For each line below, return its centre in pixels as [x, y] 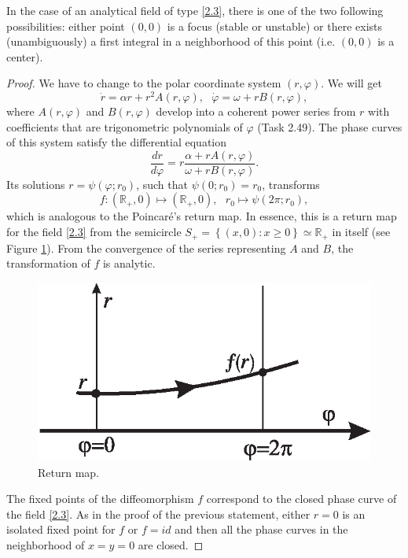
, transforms [291, 184]
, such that [162, 184]
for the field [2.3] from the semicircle [94, 232]
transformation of [48, 263]
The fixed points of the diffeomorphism [100, 499]
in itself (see [361, 232]
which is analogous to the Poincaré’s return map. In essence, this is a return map [202, 216]
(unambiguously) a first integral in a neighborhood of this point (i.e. [171, 41]
